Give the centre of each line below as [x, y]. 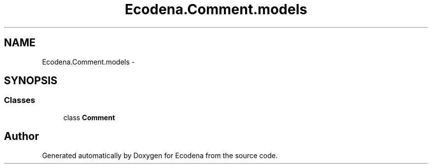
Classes [20, 100]
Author [21, 136]
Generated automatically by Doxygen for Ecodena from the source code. [160, 155]
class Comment [89, 117]
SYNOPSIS [31, 81]
